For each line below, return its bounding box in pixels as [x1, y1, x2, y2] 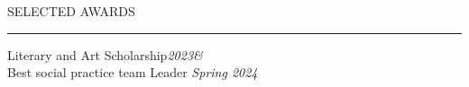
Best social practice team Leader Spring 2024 [7, 63, 258, 82]
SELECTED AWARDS [7, 2, 135, 20]
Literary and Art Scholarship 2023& [7, 45, 203, 64]
